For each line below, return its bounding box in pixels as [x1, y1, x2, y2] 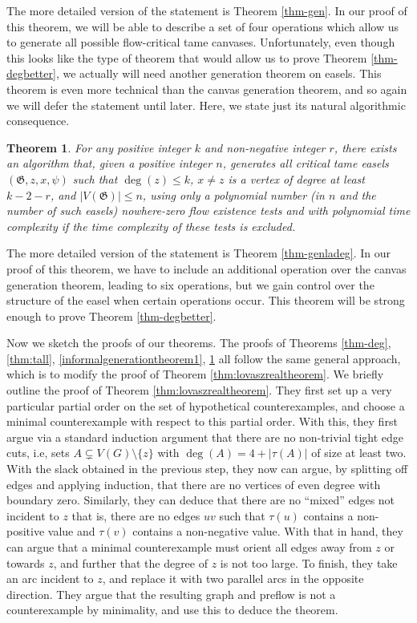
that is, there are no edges [71, 507, 200, 524]
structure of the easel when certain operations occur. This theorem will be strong [6, 292, 405, 309]
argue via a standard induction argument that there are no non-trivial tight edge [6, 428, 404, 445]
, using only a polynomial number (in [142, 186, 325, 203]
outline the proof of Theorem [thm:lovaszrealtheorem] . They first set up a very [6, 382, 392, 398]
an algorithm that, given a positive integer [6, 155, 213, 172]
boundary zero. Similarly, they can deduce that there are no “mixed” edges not [6, 492, 395, 508]
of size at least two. [311, 444, 407, 461]
